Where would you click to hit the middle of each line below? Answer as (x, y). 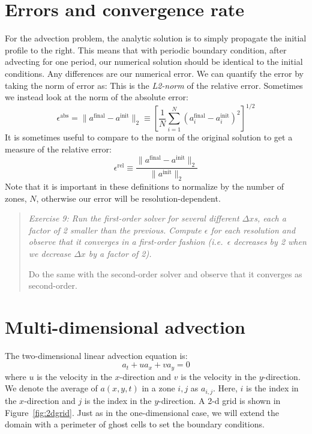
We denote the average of (51, 388)
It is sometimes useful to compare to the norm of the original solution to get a (149, 137)
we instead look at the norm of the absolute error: (97, 97)
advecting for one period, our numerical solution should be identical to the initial (154, 62)
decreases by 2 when (270, 242)
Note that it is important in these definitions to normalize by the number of (145, 186)
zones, (16, 198)
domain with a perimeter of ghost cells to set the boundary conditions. (135, 424)
